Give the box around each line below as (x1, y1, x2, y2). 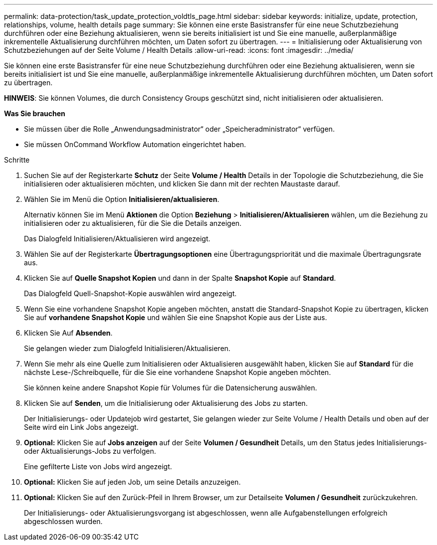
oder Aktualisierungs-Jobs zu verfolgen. (24, 447, 156, 455)
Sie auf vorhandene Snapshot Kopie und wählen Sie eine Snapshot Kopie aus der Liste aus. (24, 313, 327, 322)
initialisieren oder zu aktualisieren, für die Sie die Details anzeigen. (24, 219, 242, 227)
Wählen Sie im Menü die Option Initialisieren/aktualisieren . (24, 195, 219, 203)
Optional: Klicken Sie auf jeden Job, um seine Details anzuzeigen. (24, 478, 241, 486)
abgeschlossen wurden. (24, 517, 103, 526)
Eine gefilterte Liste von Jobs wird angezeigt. (24, 462, 172, 471)
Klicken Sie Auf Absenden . (24, 329, 113, 337)
